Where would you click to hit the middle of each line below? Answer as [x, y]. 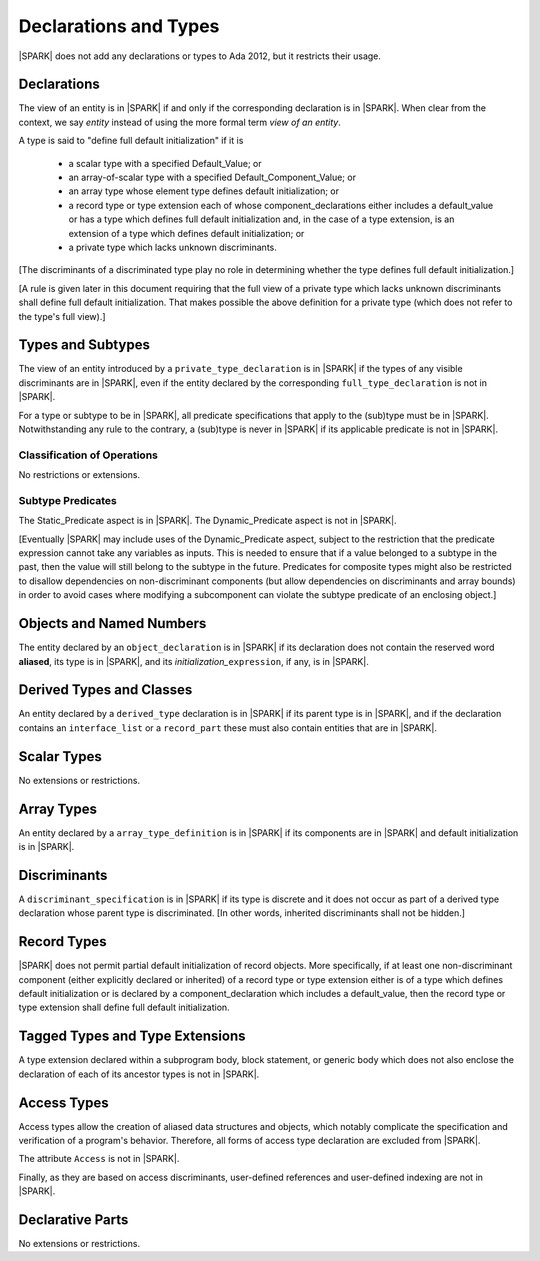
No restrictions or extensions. [79, 475]
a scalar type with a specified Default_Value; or [165, 163]
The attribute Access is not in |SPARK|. [99, 1159]
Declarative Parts [73, 1219]
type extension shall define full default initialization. [124, 1007]
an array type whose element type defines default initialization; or [204, 191]
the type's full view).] [62, 316]
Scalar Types [60, 756]
